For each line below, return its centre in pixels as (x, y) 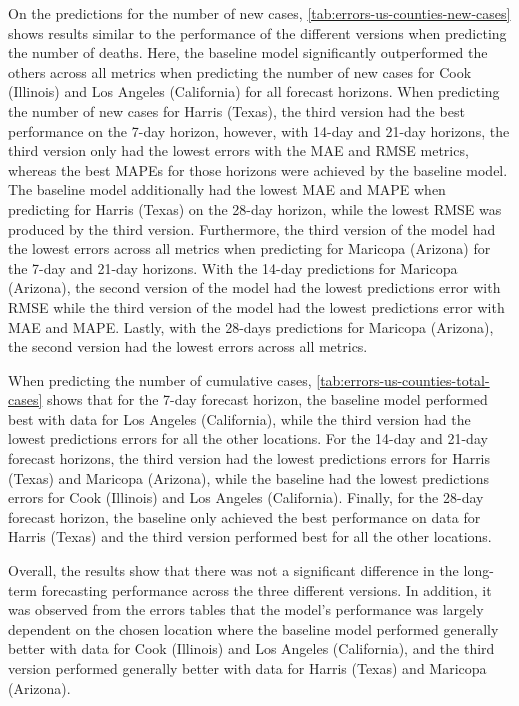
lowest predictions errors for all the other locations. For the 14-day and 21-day (248, 438)
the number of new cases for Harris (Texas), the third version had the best (236, 110)
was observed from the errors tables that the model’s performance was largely (246, 609)
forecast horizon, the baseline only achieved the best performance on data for (244, 516)
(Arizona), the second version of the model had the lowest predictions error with (254, 287)
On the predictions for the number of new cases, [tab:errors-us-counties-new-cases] (259, 13)
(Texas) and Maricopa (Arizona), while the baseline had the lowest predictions (249, 477)
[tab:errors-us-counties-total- (403, 379)
